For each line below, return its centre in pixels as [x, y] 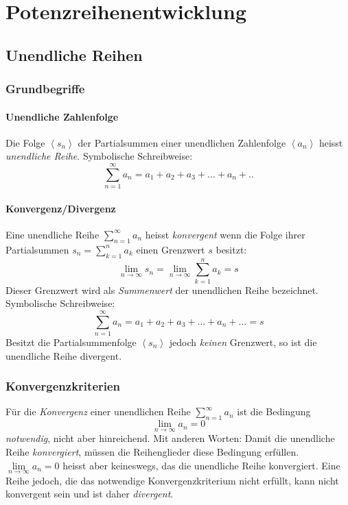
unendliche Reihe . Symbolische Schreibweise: [99, 156]
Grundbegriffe [45, 89]
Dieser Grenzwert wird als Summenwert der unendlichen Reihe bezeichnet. [162, 290]
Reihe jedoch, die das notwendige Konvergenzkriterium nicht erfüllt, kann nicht [172, 480]
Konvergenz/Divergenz [61, 208]
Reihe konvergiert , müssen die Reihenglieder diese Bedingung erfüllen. [152, 451]
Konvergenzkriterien [63, 386]
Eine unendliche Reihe [53, 234]
